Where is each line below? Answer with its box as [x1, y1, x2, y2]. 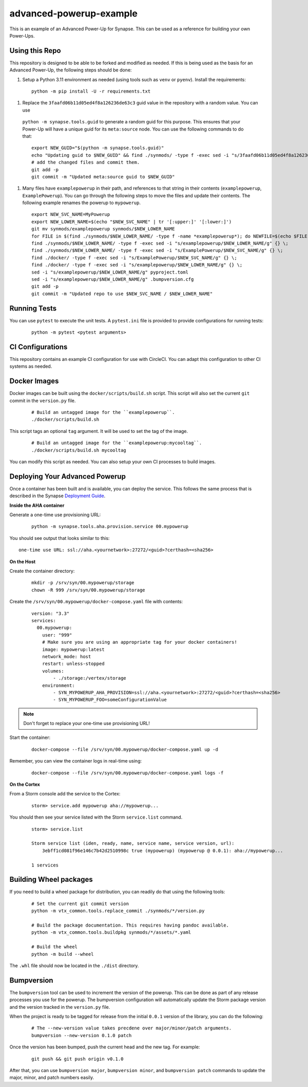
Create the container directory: [9, 568, 75, 574]
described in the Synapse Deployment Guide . [9, 493, 106, 499]
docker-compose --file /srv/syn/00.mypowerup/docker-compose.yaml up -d [31, 746, 218, 752]
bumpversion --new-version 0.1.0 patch [31, 1032, 132, 1038]
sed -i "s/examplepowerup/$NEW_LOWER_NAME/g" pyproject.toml [31, 269, 188, 275]
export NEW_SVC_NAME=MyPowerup [31, 211, 110, 218]
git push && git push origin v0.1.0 [31, 1056, 124, 1062]
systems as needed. [9, 363, 52, 370]
